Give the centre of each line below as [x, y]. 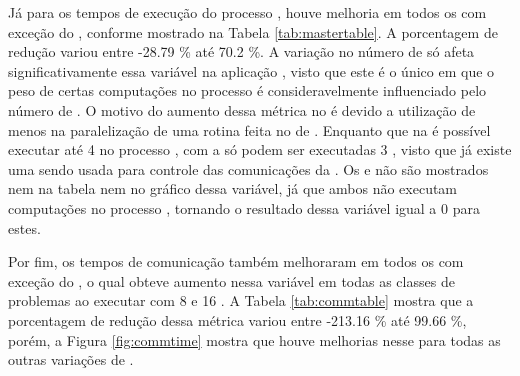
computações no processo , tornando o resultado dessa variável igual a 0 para [244, 207]
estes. [24, 227]
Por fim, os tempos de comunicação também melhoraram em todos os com [236, 261]
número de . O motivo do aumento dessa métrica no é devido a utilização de [242, 109]
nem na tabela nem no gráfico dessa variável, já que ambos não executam [233, 188]
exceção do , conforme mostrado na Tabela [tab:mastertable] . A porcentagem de [253, 31]
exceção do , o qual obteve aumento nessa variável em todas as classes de [231, 280]
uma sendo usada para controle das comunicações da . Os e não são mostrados [248, 168]
